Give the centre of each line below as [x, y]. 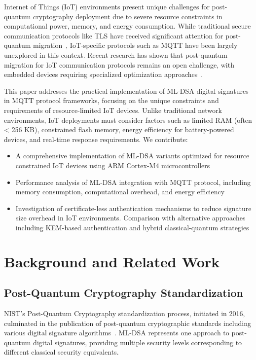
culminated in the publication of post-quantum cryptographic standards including [128, 323]
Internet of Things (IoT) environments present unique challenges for [107, 6]
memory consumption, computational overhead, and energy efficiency [120, 192]
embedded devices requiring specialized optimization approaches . [104, 74]
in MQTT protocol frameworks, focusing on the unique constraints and [111, 100]
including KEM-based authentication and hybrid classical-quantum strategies [132, 227]
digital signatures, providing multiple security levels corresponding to [138, 342]
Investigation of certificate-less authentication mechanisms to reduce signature [133, 208]
